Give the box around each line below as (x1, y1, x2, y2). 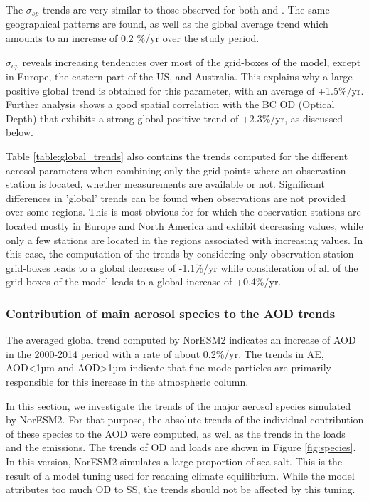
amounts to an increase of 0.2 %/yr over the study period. (6, 31, 260, 46)
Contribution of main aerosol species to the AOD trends (6, 304, 336, 322)
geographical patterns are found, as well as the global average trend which (6, 16, 328, 31)
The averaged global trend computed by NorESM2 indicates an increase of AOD (6, 332, 356, 347)
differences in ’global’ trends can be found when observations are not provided (6, 190, 346, 205)
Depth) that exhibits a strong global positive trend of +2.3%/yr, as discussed (6, 110, 343, 125)
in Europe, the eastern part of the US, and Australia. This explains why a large (6, 69, 353, 84)
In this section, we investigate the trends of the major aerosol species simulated (6, 398, 351, 413)
